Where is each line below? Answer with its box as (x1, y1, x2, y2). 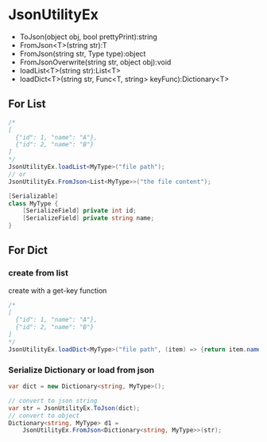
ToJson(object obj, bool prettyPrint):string (19, 32, 157, 41)
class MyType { (8, 199, 59, 208)
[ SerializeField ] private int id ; (22, 207, 137, 215)
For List (8, 97, 46, 111)
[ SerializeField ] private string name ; (22, 214, 155, 222)
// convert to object (8, 412, 80, 420)
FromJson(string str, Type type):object (19, 49, 146, 58)
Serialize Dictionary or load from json (8, 364, 155, 375)
